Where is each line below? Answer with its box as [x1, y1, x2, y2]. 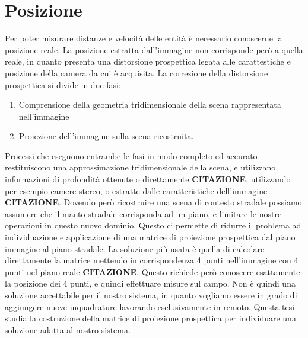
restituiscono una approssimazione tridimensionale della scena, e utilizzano [5, 161, 276, 173]
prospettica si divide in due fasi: [5, 78, 121, 91]
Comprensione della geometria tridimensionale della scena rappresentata [18, 98, 281, 111]
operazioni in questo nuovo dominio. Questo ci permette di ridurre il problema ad [5, 219, 301, 231]
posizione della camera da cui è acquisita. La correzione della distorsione [5, 66, 268, 79]
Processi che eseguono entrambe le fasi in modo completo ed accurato [5, 149, 258, 162]
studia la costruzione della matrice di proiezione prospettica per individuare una [5, 312, 296, 324]
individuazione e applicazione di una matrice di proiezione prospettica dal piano [5, 231, 296, 243]
